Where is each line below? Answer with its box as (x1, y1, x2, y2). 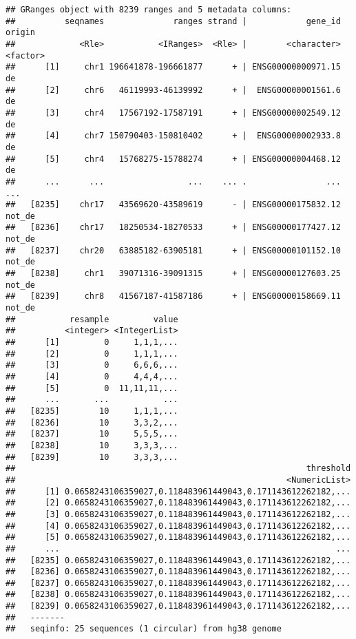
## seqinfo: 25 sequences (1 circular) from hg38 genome (6, 624, 282, 634)
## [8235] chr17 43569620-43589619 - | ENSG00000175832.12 (6, 200, 341, 210)
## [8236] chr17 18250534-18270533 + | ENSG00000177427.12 (6, 222, 341, 233)
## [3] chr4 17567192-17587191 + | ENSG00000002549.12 (6, 107, 341, 118)
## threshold (6, 463, 351, 474)
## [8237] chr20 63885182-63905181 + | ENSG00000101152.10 (6, 245, 341, 255)
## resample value (6, 314, 178, 324)
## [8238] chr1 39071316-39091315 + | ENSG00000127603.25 (6, 269, 341, 279)
